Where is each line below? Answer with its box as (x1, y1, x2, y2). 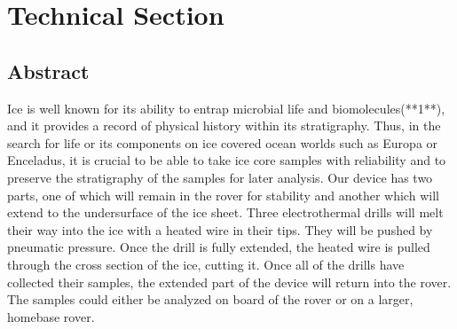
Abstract (7, 57, 90, 84)
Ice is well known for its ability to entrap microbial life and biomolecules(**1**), (7, 98, 445, 117)
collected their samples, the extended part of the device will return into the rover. (7, 272, 452, 291)
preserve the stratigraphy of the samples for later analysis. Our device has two (7, 168, 433, 186)
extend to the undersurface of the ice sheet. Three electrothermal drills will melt (7, 203, 444, 222)
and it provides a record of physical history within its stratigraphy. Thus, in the (7, 116, 441, 135)
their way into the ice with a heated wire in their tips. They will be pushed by (7, 220, 433, 239)
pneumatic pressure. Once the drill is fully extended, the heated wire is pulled (7, 238, 430, 256)
